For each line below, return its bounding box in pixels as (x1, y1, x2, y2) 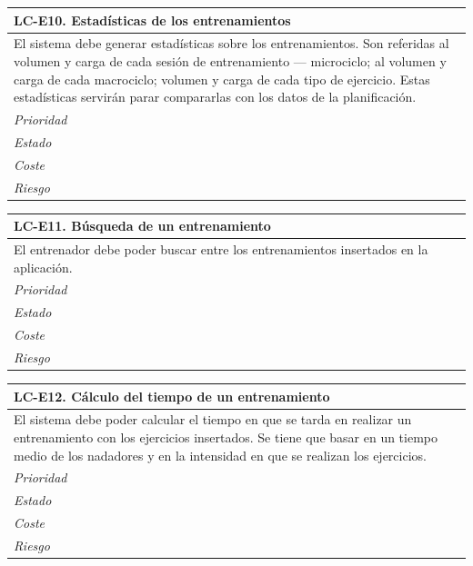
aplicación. (14, 257, 73, 276)
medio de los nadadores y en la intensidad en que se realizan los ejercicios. (14, 445, 427, 464)
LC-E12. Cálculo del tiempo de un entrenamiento (14, 386, 330, 405)
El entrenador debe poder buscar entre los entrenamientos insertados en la (14, 239, 428, 258)
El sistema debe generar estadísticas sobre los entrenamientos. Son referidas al (14, 34, 449, 53)
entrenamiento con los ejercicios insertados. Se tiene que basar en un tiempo (14, 427, 438, 446)
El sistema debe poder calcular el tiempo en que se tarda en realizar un (14, 410, 412, 429)
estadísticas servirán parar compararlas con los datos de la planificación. (14, 87, 417, 106)
